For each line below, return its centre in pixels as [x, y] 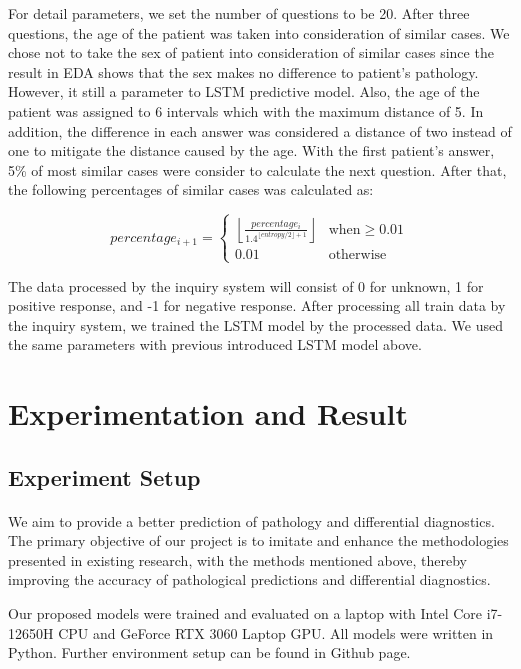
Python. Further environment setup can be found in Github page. [209, 652]
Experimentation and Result [208, 413]
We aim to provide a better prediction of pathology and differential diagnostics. [251, 520]
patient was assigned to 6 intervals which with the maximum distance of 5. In [246, 110]
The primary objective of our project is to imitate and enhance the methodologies [258, 540]
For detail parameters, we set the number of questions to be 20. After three [239, 13]
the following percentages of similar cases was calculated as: [191, 189]
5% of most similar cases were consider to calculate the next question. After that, [257, 169]
